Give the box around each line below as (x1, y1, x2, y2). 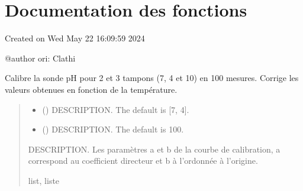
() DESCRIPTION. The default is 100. (42, 123, 184, 135)
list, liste (28, 174, 60, 186)
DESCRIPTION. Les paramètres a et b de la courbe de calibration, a (28, 143, 281, 155)
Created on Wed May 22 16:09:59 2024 (5, 32, 145, 44)
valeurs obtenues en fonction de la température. (5, 83, 178, 95)
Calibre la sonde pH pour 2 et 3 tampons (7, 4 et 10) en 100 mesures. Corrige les (5, 72, 299, 84)
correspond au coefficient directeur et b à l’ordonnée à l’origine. (28, 154, 258, 167)
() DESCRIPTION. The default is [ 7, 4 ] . (42, 103, 189, 115)
